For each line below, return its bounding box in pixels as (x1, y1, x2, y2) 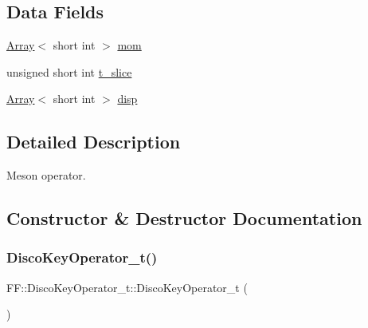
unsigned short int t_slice (6, 63, 132, 80)
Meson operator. (6, 167, 86, 184)
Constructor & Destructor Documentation (6, 206, 362, 231)
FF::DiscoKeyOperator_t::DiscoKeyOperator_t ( (6, 279, 248, 295)
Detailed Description (6, 129, 181, 154)
